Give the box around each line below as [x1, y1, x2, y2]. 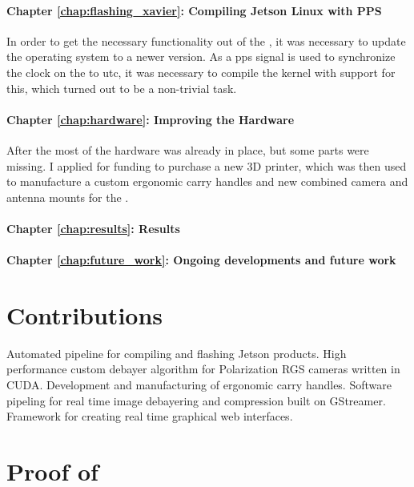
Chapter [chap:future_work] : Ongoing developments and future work [6, 252, 396, 268]
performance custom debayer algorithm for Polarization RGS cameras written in [6, 360, 400, 377]
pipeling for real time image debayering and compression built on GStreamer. [6, 392, 386, 409]
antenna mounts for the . [6, 188, 129, 205]
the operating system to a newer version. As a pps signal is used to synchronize [6, 48, 396, 65]
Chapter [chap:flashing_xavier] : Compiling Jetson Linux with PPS [6, 2, 382, 18]
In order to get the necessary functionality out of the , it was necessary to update [6, 32, 406, 49]
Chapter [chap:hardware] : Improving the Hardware [6, 111, 295, 127]
